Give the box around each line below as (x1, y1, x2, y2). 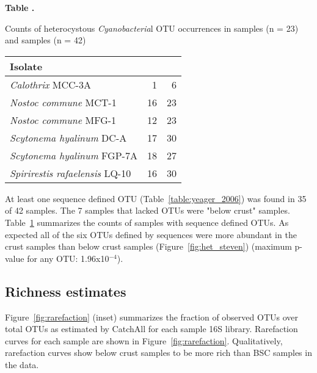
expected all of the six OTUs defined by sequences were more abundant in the (5, 228, 297, 241)
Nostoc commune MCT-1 (10, 95, 117, 109)
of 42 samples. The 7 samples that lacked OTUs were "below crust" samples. (5, 204, 290, 217)
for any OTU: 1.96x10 (27, 252, 109, 264)
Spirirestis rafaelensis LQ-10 (10, 165, 131, 180)
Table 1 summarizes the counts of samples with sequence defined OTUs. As (5, 215, 289, 228)
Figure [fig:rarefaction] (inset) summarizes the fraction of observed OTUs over (5, 310, 298, 323)
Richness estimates (5, 281, 126, 300)
